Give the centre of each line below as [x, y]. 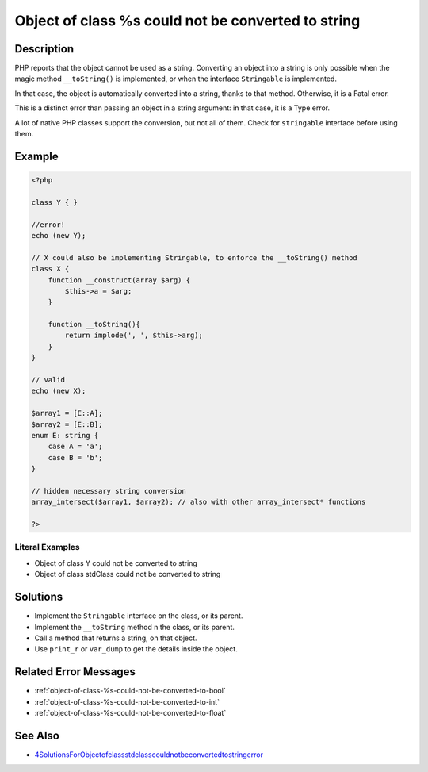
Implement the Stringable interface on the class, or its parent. [139, 616]
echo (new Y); [59, 235]
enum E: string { [65, 435]
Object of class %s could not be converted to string [187, 21]
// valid [48, 380]
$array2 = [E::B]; [67, 424]
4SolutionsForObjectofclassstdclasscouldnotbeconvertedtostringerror [149, 755]
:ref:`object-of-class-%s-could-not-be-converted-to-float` [130, 713]
